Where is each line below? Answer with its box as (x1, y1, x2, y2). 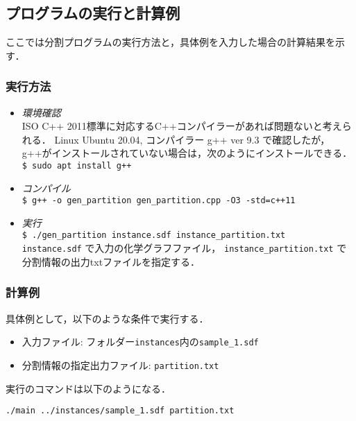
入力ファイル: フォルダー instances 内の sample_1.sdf (22, 334, 259, 349)
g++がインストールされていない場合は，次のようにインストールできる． (22, 146, 353, 160)
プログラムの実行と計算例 (6, 2, 180, 24)
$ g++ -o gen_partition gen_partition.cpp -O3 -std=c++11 (22, 196, 296, 206)
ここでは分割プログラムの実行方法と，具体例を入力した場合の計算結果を (6, 35, 336, 49)
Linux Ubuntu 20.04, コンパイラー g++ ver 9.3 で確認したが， (54, 132, 330, 146)
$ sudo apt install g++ (22, 160, 132, 171)
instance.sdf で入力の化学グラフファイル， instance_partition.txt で (22, 241, 347, 255)
